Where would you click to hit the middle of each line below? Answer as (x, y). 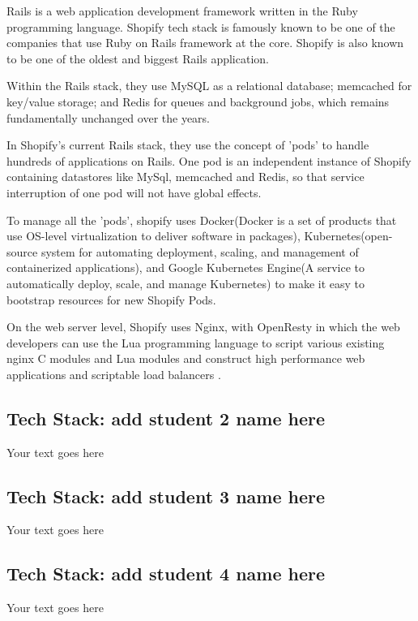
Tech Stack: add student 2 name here (166, 418)
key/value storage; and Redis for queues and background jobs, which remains (198, 101)
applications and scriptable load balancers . (114, 374)
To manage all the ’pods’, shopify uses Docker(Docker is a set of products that (202, 220)
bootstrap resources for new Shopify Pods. (111, 299)
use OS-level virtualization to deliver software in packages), (154, 236)
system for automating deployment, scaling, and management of (200, 251)
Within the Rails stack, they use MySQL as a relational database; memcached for (209, 86)
